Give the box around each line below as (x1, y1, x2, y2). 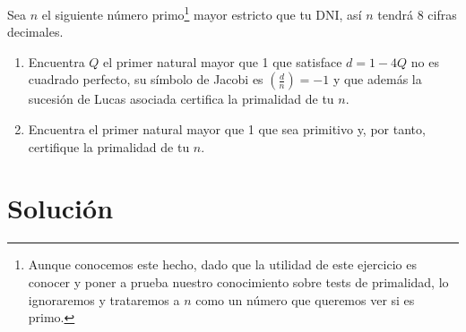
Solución (7, 190, 114, 226)
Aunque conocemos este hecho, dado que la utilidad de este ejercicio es (28, 255, 417, 274)
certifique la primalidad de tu (28, 137, 190, 156)
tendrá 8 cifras (377, 4, 457, 23)
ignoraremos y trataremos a (28, 290, 180, 309)
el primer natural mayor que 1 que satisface (103, 52, 342, 71)
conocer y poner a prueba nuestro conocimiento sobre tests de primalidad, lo (28, 272, 449, 291)
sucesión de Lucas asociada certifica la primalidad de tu (28, 89, 334, 108)
